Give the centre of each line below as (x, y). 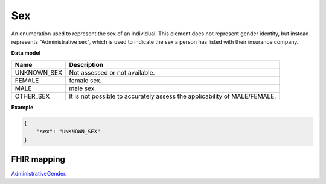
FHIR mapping (38, 159)
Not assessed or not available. (112, 72)
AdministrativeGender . (39, 173)
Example (22, 107)
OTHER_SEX (32, 96)
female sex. (85, 80)
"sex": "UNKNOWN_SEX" (69, 132)
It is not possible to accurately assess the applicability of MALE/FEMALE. (173, 96)
